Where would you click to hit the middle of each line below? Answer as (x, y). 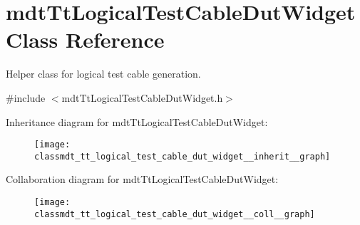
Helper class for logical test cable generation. (103, 74)
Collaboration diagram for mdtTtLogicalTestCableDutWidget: (142, 179)
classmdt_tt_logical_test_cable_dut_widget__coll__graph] (175, 214)
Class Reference (85, 40)
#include (26, 97)
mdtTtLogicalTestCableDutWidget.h (142, 97)
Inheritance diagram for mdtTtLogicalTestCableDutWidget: (137, 121)
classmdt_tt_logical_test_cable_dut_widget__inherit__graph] (182, 156)
